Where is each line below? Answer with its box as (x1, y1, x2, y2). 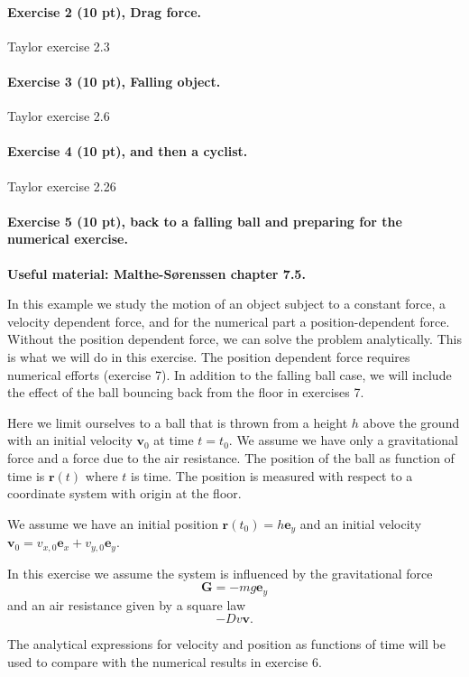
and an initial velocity (299, 514, 422, 533)
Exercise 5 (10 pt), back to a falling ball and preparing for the (7, 211, 402, 230)
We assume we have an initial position (7, 514, 218, 533)
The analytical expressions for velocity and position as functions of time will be (7, 635, 446, 654)
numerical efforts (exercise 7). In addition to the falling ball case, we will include (7, 365, 452, 384)
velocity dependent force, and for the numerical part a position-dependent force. (7, 311, 450, 330)
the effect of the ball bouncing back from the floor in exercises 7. (7, 383, 364, 402)
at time (153, 431, 194, 450)
